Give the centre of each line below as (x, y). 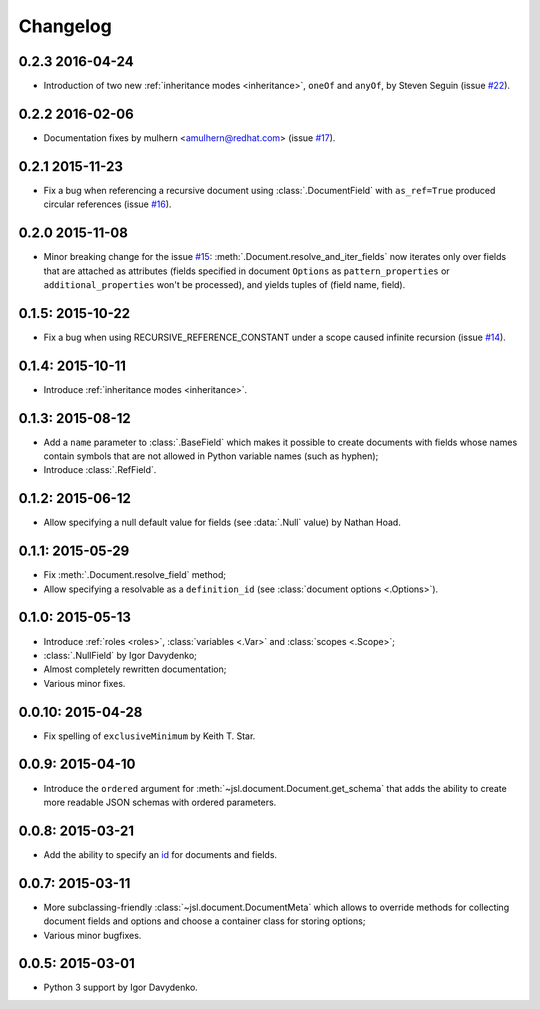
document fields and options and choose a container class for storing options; (204, 921)
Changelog (65, 26)
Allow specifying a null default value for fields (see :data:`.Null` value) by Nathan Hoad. (222, 522)
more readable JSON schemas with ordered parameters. (160, 802)
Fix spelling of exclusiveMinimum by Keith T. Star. (149, 736)
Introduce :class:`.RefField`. (100, 470)
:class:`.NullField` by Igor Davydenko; (120, 655)
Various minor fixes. (84, 683)
